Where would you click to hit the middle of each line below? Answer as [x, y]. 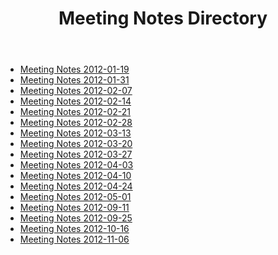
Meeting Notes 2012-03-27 [76, 154]
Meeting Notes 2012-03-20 [76, 144]
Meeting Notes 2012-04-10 [75, 176]
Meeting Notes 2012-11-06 [74, 239]
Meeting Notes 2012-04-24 [76, 186]
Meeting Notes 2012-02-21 [75, 112]
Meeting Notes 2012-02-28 [76, 123]
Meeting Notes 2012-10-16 [74, 229]
